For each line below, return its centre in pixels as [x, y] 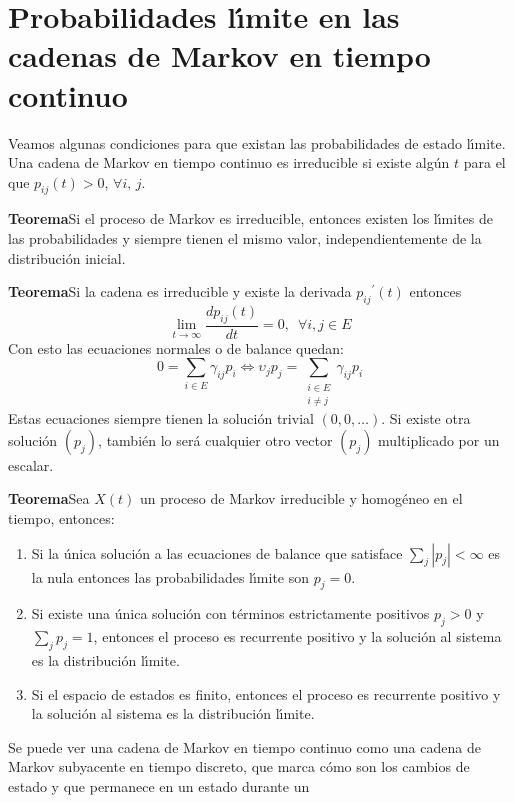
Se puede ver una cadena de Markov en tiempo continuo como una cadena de [244, 746]
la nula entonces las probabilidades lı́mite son [170, 576]
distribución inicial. [67, 257]
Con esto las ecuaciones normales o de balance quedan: [176, 347]
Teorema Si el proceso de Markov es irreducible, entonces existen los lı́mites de [250, 218]
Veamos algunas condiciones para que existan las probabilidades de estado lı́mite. [257, 142]
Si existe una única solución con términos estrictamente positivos [230, 613]
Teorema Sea [49, 498]
